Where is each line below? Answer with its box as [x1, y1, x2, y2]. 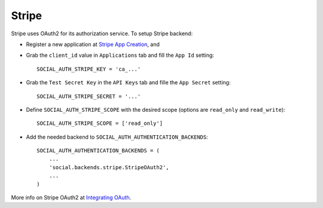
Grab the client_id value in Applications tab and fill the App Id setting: [26, 51, 215, 59]
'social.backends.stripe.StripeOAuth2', [48, 164, 170, 170]
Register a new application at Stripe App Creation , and [26, 41, 160, 48]
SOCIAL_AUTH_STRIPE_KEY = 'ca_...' [36, 66, 141, 72]
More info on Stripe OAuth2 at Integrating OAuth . [11, 194, 132, 201]
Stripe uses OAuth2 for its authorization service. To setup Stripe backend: [11, 30, 193, 37]
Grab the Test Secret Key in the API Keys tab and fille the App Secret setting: [26, 79, 231, 86]
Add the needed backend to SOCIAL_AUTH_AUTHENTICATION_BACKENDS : [26, 133, 209, 140]
